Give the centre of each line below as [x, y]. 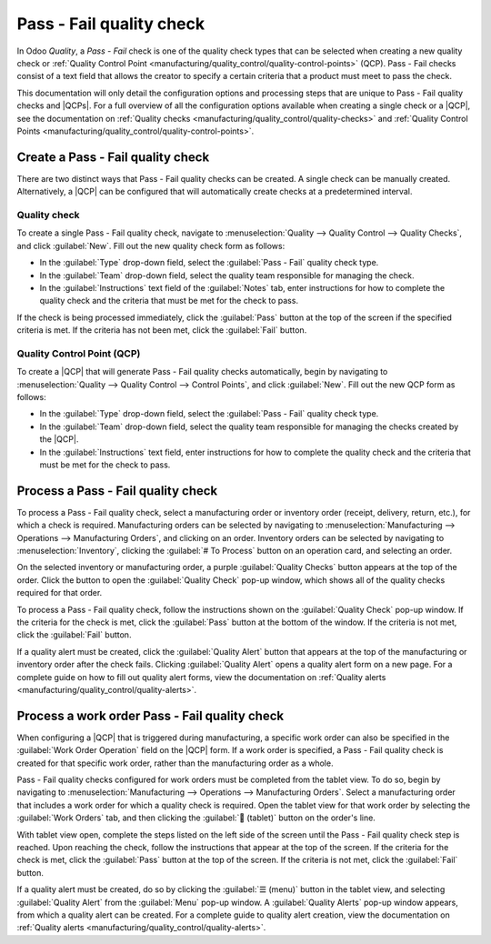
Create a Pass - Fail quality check [113, 157]
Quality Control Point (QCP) [79, 353]
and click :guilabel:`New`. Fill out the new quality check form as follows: [151, 246]
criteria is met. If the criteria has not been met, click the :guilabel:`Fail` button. [162, 330]
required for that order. [60, 593]
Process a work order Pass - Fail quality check [150, 715]
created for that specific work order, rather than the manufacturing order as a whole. [175, 763]
